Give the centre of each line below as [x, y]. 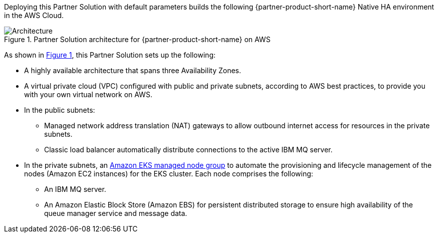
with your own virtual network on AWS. [88, 94]
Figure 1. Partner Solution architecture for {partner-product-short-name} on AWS [137, 39]
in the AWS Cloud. [34, 15]
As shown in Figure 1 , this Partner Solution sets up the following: [110, 55]
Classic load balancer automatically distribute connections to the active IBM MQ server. [188, 150]
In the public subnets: [60, 110]
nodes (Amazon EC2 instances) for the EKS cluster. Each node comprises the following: [169, 174]
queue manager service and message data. [116, 213]
